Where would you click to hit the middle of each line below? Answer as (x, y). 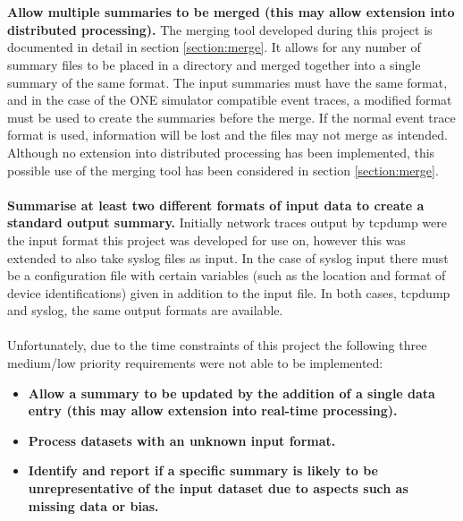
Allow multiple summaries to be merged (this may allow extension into (231, 12)
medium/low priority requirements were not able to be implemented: (195, 363)
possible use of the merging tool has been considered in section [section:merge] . (223, 170)
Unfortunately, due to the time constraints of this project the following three (217, 345)
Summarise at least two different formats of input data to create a (216, 205)
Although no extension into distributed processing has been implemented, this (221, 152)
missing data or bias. (93, 505)
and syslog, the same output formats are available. (145, 310)
